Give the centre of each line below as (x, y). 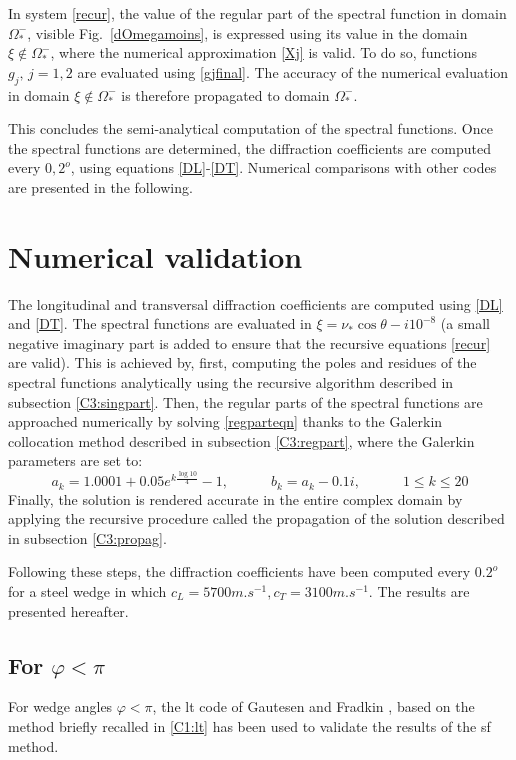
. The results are (419, 590)
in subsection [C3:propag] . (87, 537)
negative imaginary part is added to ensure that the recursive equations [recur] (249, 342)
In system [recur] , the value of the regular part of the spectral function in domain (257, 13)
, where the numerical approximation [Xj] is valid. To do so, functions (264, 52)
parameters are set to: (75, 460)
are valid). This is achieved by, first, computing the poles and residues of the (242, 362)
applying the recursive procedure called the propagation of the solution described (256, 518)
